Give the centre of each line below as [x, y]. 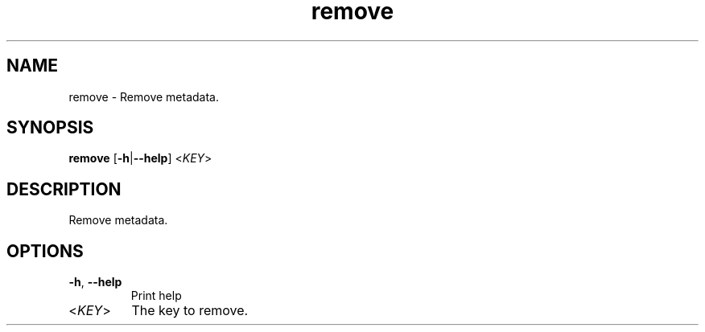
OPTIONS [45, 251]
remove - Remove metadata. [144, 96]
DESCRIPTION [64, 189]
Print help [156, 296]
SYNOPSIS [50, 128]
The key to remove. [190, 311]
